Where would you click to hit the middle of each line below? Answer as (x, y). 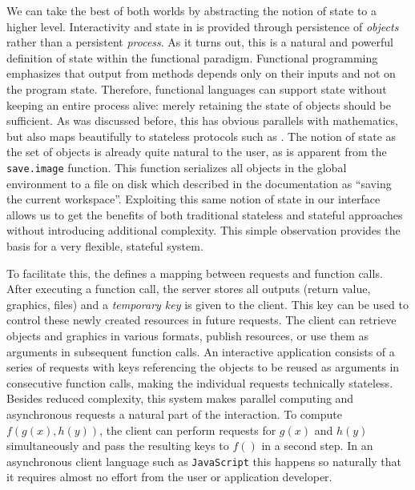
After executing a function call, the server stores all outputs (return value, (189, 289)
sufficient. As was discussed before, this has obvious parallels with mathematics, (202, 120)
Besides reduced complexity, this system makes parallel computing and (180, 398)
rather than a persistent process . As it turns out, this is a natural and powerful (200, 42)
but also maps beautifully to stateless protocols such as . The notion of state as (201, 136)
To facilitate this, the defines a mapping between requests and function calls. (195, 273)
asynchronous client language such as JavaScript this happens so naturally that (204, 461)
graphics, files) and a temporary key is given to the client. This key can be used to (208, 304)
